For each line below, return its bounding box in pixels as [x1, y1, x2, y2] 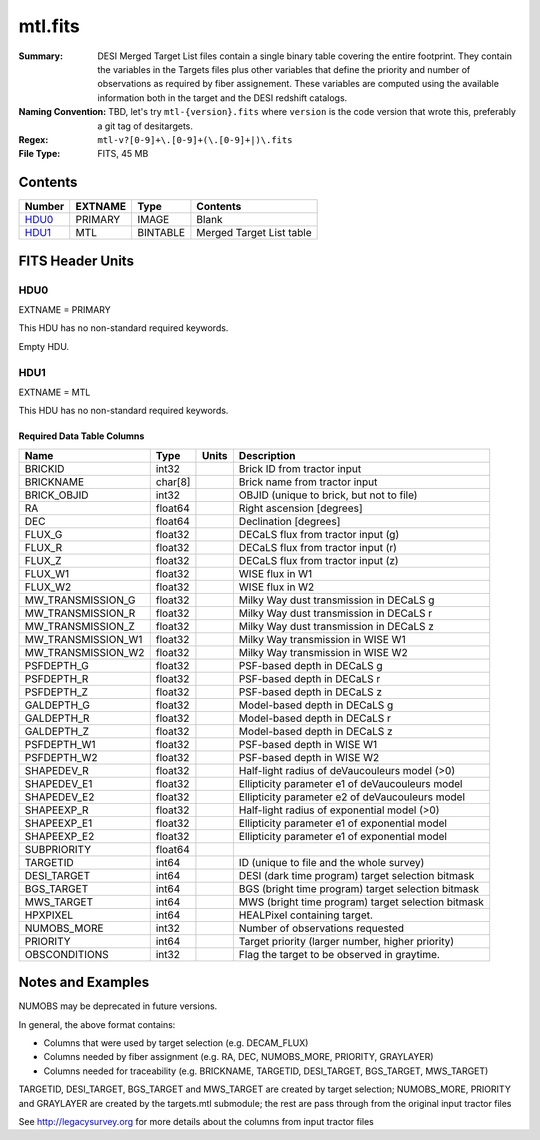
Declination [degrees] [238, 514, 341, 528]
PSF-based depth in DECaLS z [238, 685, 383, 699]
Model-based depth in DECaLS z [238, 724, 394, 738]
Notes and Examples [18, 974, 150, 991]
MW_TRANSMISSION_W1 [24, 632, 143, 646]
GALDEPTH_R [24, 711, 90, 725]
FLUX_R [24, 540, 63, 554]
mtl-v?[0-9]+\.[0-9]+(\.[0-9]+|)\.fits [97, 134, 293, 145]
